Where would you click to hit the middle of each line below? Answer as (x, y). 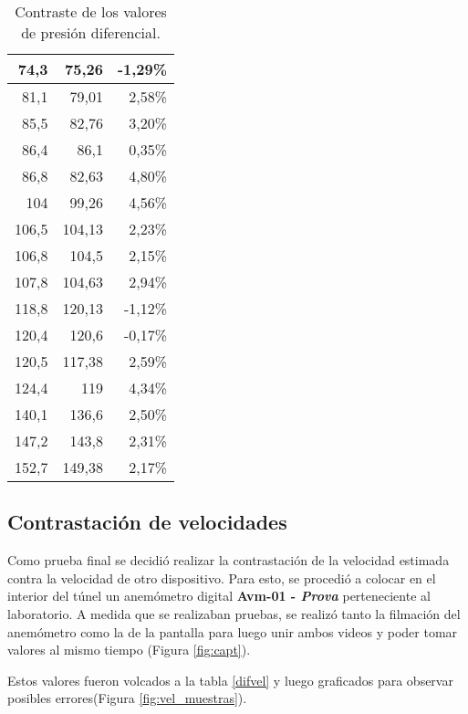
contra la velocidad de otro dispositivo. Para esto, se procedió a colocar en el (222, 577)
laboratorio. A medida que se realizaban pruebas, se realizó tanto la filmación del (234, 613)
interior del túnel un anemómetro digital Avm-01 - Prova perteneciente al (219, 596)
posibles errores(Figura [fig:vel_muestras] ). (127, 698)
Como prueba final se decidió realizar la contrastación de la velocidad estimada (229, 560)
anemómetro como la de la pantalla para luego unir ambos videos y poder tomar (233, 631)
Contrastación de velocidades (147, 522)
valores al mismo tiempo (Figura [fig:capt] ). (129, 650)
